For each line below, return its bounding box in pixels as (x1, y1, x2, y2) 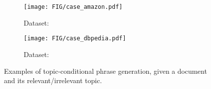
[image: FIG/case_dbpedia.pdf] (24, 35, 126, 42)
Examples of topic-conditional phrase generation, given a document (4, 65, 207, 76)
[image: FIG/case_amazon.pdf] (24, 3, 123, 10)
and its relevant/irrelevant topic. (4, 75, 102, 86)
